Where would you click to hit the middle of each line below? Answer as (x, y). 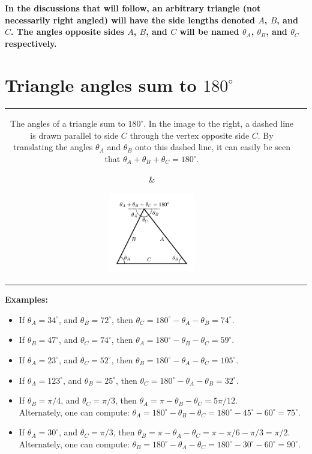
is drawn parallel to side (74, 135)
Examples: (26, 299)
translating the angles (53, 147)
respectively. (31, 43)
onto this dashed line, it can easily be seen (213, 147)
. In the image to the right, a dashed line (219, 123)
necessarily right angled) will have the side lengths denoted (130, 20)
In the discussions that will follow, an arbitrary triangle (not (133, 8)
